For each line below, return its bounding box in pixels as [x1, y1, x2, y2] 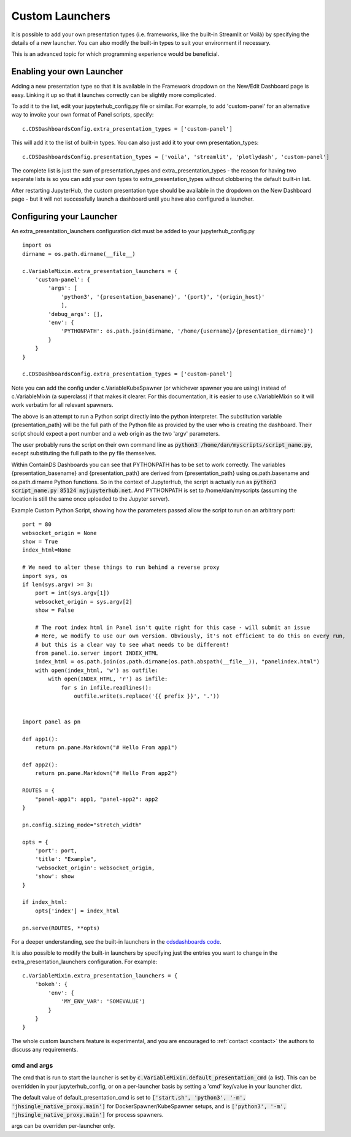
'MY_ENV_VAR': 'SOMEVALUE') [61, 998, 145, 1005]
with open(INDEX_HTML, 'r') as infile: [48, 676, 168, 682]
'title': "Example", [34, 856, 97, 863]
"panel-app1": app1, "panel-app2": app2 [34, 795, 159, 803]
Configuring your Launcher [11, 211, 118, 222]
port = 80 [22, 521, 52, 528]
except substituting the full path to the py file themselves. [11, 450, 156, 457]
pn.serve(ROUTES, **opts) [22, 924, 101, 931]
